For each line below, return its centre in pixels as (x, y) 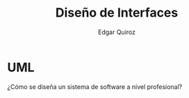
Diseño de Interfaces (117, 13)
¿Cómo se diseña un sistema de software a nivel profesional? (95, 87)
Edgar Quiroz (117, 32)
